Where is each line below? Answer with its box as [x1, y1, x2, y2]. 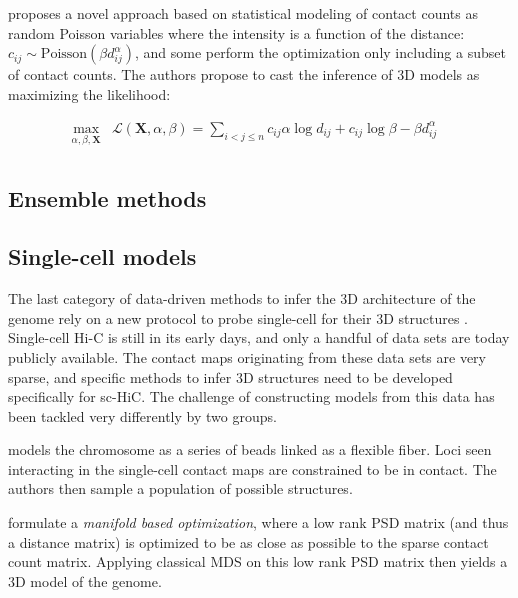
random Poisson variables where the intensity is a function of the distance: [8, 22, 465, 43]
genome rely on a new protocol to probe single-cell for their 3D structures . [8, 307, 468, 328]
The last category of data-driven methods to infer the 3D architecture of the [8, 288, 476, 309]
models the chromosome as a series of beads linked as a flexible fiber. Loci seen [8, 439, 492, 460]
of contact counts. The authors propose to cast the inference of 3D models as [8, 64, 480, 85]
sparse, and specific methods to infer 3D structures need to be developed [8, 366, 453, 387]
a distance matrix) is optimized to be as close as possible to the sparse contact [8, 531, 489, 552]
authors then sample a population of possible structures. [8, 478, 353, 499]
